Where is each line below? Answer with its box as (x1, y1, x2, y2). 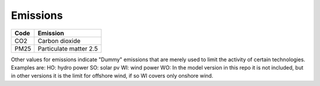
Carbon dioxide (37, 37, 81, 45)
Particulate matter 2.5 (37, 44, 98, 52)
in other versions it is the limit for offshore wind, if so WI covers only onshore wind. (11, 72, 213, 80)
